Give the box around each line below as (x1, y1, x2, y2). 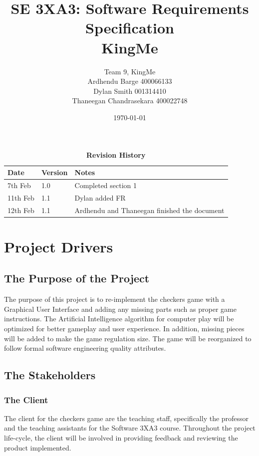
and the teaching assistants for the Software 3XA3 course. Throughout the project (4, 423, 256, 433)
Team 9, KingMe (104, 66, 156, 76)
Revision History (86, 150, 146, 160)
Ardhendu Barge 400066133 (87, 76, 172, 86)
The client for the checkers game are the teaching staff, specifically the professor (4, 413, 249, 423)
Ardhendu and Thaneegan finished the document (74, 205, 225, 215)
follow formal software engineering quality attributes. (4, 343, 166, 353)
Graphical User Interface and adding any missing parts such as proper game (4, 303, 237, 314)
